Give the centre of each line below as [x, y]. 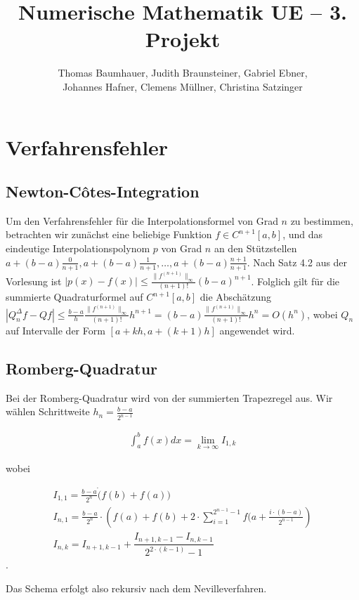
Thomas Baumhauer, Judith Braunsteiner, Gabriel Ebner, [183, 73]
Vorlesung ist [34, 281]
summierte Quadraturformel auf [74, 297]
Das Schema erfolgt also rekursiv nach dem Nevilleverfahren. [136, 588]
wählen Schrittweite [48, 411]
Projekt [183, 39]
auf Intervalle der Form [56, 330]
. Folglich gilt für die [295, 281]
